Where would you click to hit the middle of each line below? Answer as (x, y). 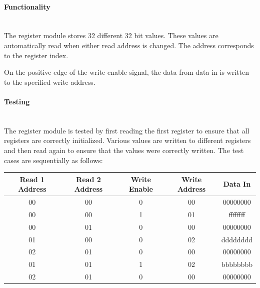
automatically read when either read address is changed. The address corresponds (129, 45)
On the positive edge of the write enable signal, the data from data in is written (126, 72)
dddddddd (237, 239)
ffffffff (237, 214)
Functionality (27, 6)
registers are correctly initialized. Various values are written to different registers (127, 140)
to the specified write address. (50, 82)
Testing (17, 101)
